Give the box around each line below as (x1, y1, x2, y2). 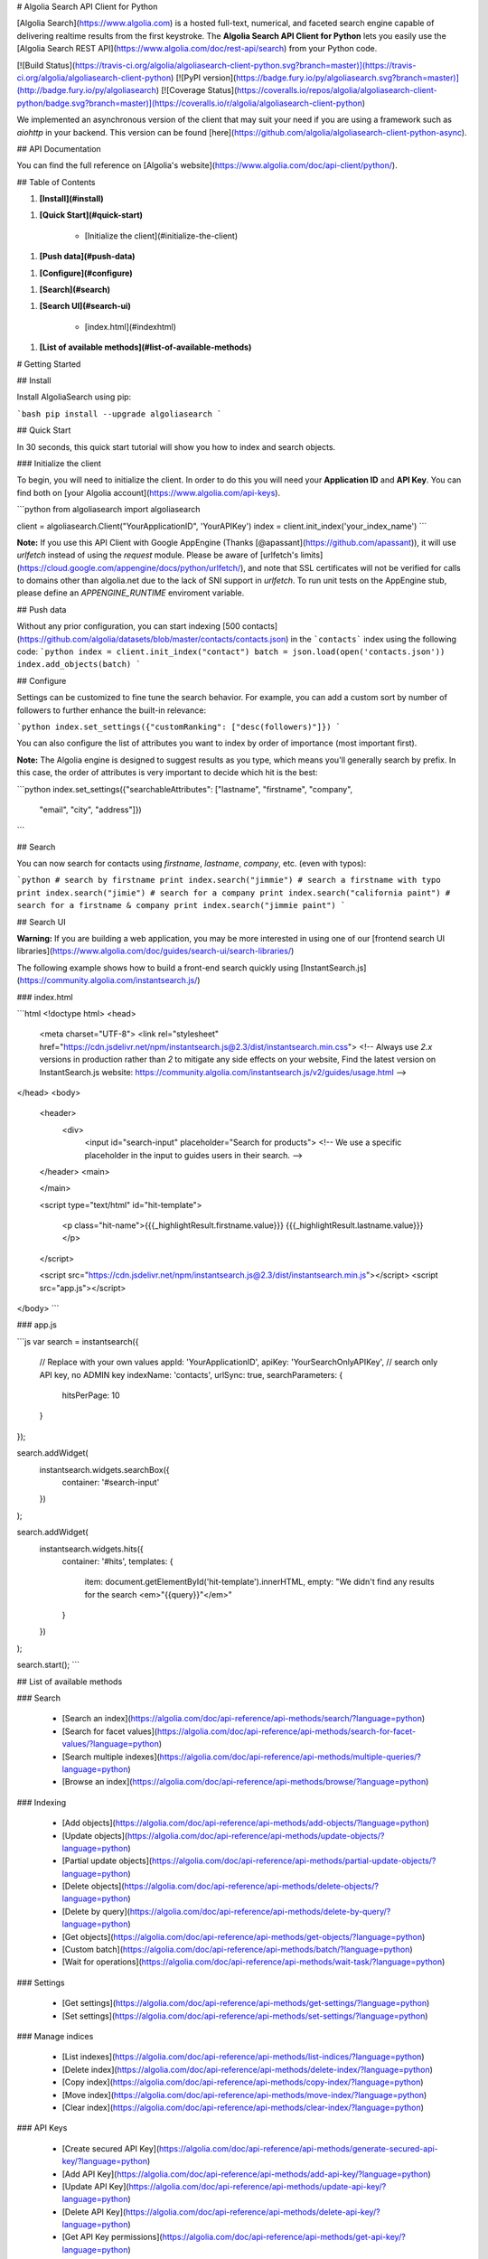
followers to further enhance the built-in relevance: (16, 705, 207, 716)
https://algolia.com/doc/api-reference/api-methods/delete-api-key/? (125, 2206, 380, 2217)
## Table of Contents (16, 176, 96, 187)
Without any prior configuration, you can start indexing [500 (16, 621, 241, 632)
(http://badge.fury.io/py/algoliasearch (16, 85, 157, 96)
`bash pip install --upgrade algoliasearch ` (16, 408, 222, 419)
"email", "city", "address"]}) (39, 804, 142, 815)
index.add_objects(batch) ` (16, 660, 142, 670)
